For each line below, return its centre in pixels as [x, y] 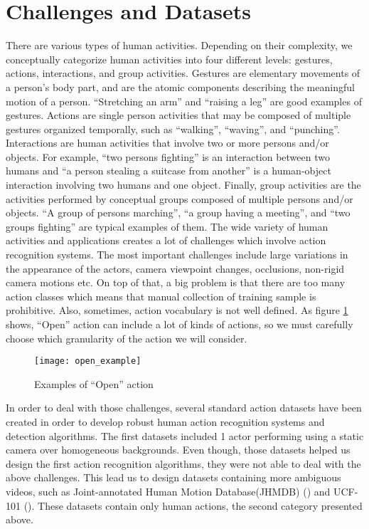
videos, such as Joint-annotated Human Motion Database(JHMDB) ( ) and [168, 491]
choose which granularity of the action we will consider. [127, 338]
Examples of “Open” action [94, 383]
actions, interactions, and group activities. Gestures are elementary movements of [183, 73]
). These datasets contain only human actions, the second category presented [195, 505]
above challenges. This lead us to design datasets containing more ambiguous [173, 477]
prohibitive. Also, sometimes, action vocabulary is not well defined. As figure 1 [177, 310]
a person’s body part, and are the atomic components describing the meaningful [180, 87]
